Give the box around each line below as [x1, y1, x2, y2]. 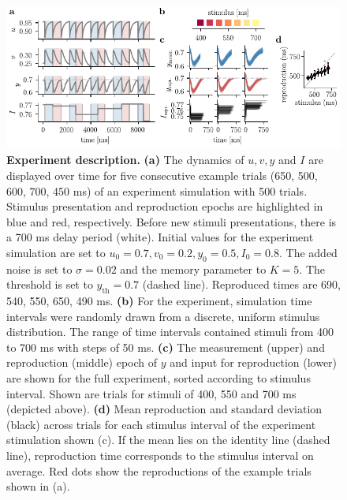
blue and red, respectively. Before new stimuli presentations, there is [6, 213, 337, 229]
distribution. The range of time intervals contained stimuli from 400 [6, 323, 334, 340]
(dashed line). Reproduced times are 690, [142, 276, 341, 293]
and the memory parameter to [120, 260, 267, 277]
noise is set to [6, 260, 73, 277]
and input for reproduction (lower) [170, 354, 338, 371]
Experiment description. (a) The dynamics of [6, 151, 244, 168]
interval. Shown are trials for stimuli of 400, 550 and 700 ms [6, 385, 297, 401]
